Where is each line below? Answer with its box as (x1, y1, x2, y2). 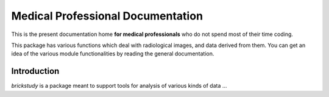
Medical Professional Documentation (11, 9, 203, 23)
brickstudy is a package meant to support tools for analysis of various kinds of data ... (11, 82, 227, 90)
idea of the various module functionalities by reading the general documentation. (11, 50, 214, 57)
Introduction (11, 66, 60, 76)
